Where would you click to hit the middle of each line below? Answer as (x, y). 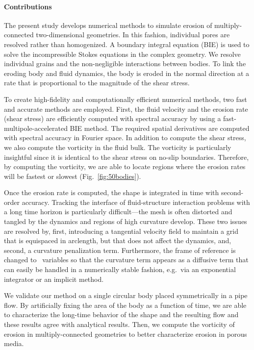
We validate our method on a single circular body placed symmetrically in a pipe (126, 295)
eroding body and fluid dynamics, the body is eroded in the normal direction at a (127, 73)
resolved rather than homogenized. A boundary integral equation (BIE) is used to (127, 44)
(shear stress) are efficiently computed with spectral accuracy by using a (113, 118)
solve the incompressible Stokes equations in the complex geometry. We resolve (122, 54)
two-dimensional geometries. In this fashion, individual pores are (133, 35)
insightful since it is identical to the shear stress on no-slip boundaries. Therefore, (127, 157)
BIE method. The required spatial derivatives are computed (160, 128)
